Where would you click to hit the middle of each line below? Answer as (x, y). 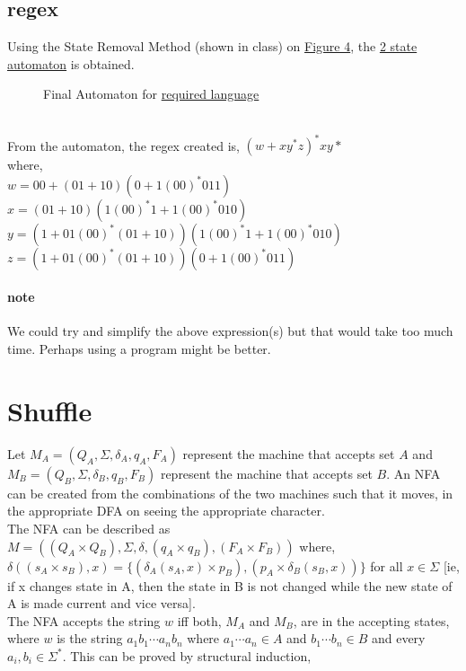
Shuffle (50, 410)
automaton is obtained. (71, 63)
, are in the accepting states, (371, 620)
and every (398, 638)
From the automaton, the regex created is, (123, 145)
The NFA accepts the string (84, 620)
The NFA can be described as (89, 528)
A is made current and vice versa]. (101, 603)
